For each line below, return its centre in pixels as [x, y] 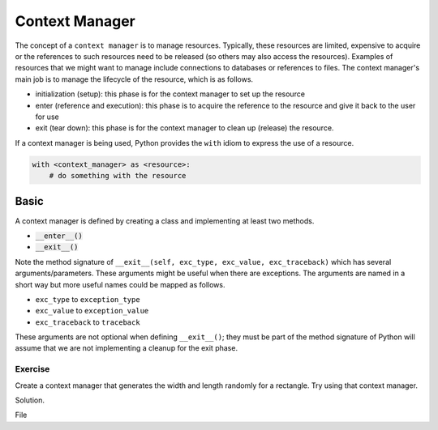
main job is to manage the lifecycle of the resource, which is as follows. [134, 79]
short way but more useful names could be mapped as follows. [120, 284]
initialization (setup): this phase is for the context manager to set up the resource [170, 94]
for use [47, 117]
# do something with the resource [118, 176]
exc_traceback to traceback [88, 322]
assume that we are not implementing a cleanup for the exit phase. [127, 348]
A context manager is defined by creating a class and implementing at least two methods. [165, 221]
